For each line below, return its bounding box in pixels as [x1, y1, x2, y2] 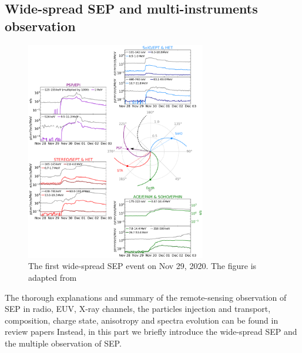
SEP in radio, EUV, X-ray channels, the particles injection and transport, [5, 302, 271, 315]
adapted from [28, 271, 77, 284]
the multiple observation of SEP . [5, 337, 122, 349]
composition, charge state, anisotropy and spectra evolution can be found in [5, 314, 278, 326]
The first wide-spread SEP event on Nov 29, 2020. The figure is [28, 260, 257, 272]
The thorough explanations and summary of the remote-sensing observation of [5, 291, 287, 303]
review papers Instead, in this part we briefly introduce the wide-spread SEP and [5, 325, 297, 338]
